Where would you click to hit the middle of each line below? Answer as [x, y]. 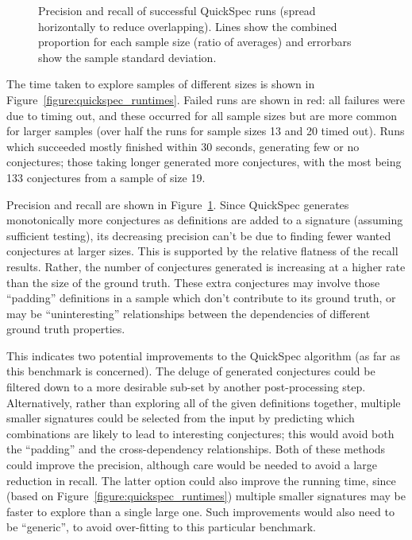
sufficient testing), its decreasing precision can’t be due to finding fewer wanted [199, 235]
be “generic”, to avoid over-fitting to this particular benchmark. [161, 527]
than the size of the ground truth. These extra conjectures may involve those [193, 282]
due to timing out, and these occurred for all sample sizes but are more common [202, 115]
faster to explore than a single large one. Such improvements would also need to [200, 511]
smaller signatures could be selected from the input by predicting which [181, 418]
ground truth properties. [66, 329]
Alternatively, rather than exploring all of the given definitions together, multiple [204, 402]
